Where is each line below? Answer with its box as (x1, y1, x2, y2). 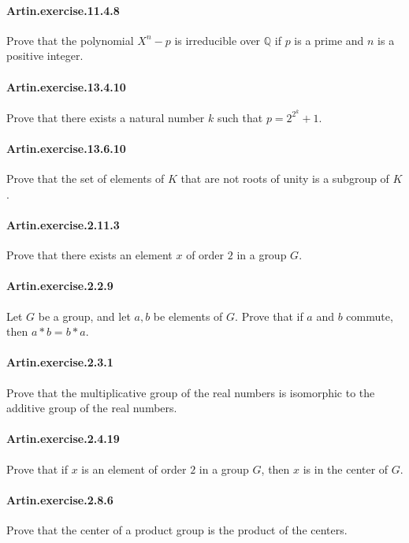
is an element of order (81, 460, 187, 477)
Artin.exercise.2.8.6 (6, 491, 113, 508)
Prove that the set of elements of (6, 170, 165, 187)
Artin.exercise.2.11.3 (6, 217, 120, 233)
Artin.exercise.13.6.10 (6, 140, 126, 157)
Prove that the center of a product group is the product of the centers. (6, 521, 348, 537)
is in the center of (303, 460, 389, 477)
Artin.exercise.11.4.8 (6, 2, 120, 18)
